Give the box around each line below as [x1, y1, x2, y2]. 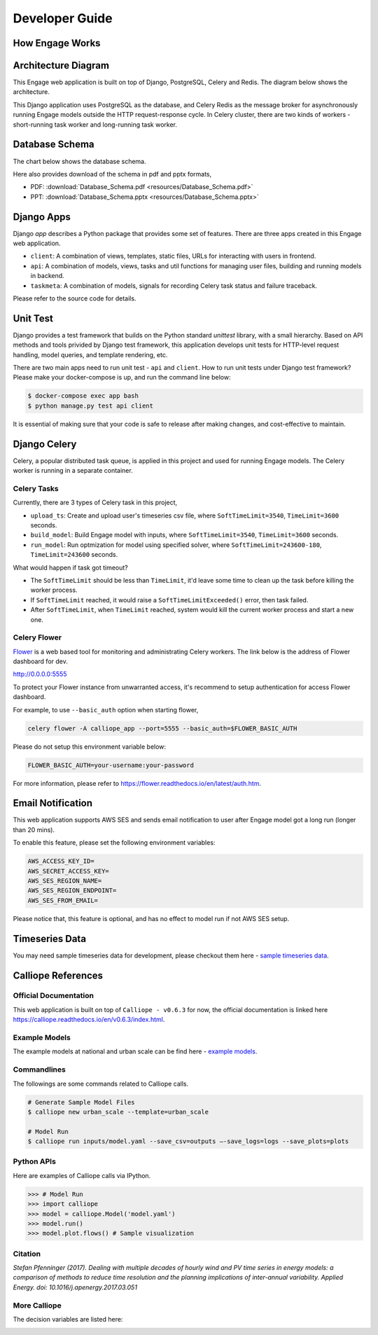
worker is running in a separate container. [13, 466, 133, 475]
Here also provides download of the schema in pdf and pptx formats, [13, 170, 212, 178]
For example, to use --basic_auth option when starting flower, [13, 705, 199, 714]
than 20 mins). [13, 825, 55, 833]
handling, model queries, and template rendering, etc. [13, 350, 168, 359]
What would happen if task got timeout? [13, 563, 129, 572]
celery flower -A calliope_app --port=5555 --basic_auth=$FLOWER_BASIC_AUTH [27, 724, 297, 732]
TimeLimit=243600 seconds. [30, 551, 118, 559]
